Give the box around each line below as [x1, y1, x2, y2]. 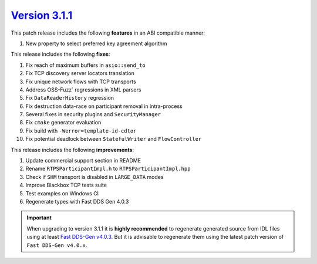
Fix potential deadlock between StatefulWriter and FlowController [25, 136, 202, 143]
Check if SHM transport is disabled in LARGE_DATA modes [25, 173, 164, 180]
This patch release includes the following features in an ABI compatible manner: [11, 29, 205, 36]
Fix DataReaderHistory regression [25, 94, 114, 101]
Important [26, 214, 52, 221]
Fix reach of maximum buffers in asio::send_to [25, 62, 146, 69]
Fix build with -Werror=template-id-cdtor [25, 127, 137, 134]
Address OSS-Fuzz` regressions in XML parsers [25, 86, 141, 93]
